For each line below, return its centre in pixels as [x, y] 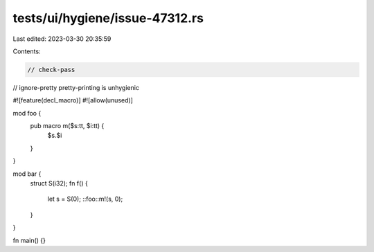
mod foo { [27, 113]
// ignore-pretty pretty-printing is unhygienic [76, 87]
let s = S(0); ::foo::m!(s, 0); [85, 199]
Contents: [27, 51]
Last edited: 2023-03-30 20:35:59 [62, 39]
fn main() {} [29, 240]
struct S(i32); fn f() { [59, 183]
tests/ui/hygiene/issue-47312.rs [108, 18]
